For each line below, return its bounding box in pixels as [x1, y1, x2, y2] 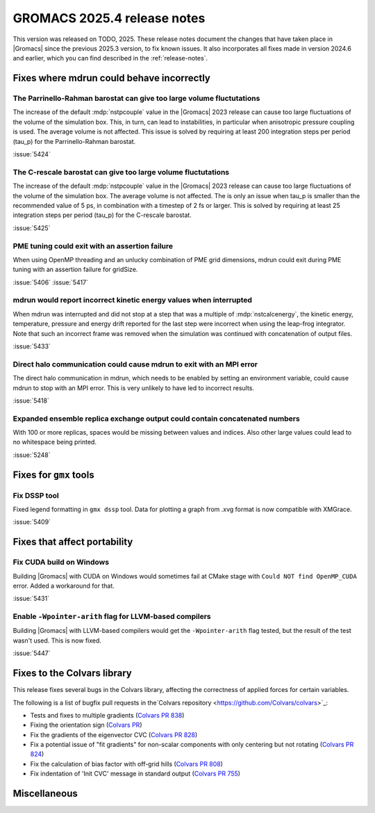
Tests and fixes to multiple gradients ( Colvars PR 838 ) [30, 711, 185, 719]
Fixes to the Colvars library [12, 668, 132, 679]
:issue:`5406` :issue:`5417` [12, 278, 88, 287]
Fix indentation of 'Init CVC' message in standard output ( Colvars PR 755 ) [30, 769, 241, 778]
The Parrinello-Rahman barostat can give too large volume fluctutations [12, 94, 260, 104]
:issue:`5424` [12, 150, 51, 159]
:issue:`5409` [12, 518, 51, 526]
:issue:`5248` [12, 451, 51, 459]
